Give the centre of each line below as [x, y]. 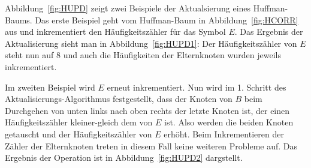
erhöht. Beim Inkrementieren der [224, 133]
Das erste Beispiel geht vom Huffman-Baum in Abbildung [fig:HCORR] [167, 19]
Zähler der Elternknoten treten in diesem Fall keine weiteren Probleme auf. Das [151, 145]
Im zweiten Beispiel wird [50, 87]
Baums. [19, 19]
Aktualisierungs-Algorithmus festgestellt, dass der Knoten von [119, 99]
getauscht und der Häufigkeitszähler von [78, 133]
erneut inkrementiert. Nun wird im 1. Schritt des [197, 87]
